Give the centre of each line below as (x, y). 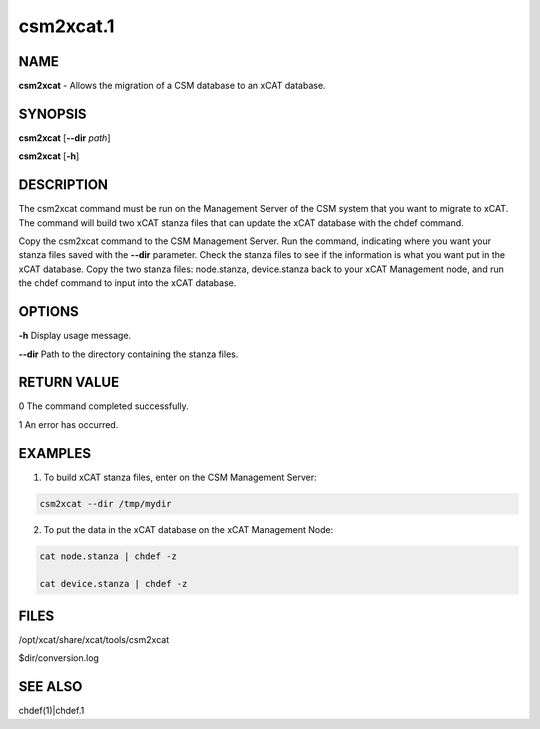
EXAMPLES (55, 453)
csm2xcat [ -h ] (49, 156)
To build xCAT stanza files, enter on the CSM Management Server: (180, 477)
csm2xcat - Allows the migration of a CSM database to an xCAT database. (172, 86)
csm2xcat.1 (66, 26)
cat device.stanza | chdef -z (113, 584)
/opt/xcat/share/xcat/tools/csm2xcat (94, 639)
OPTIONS (48, 311)
